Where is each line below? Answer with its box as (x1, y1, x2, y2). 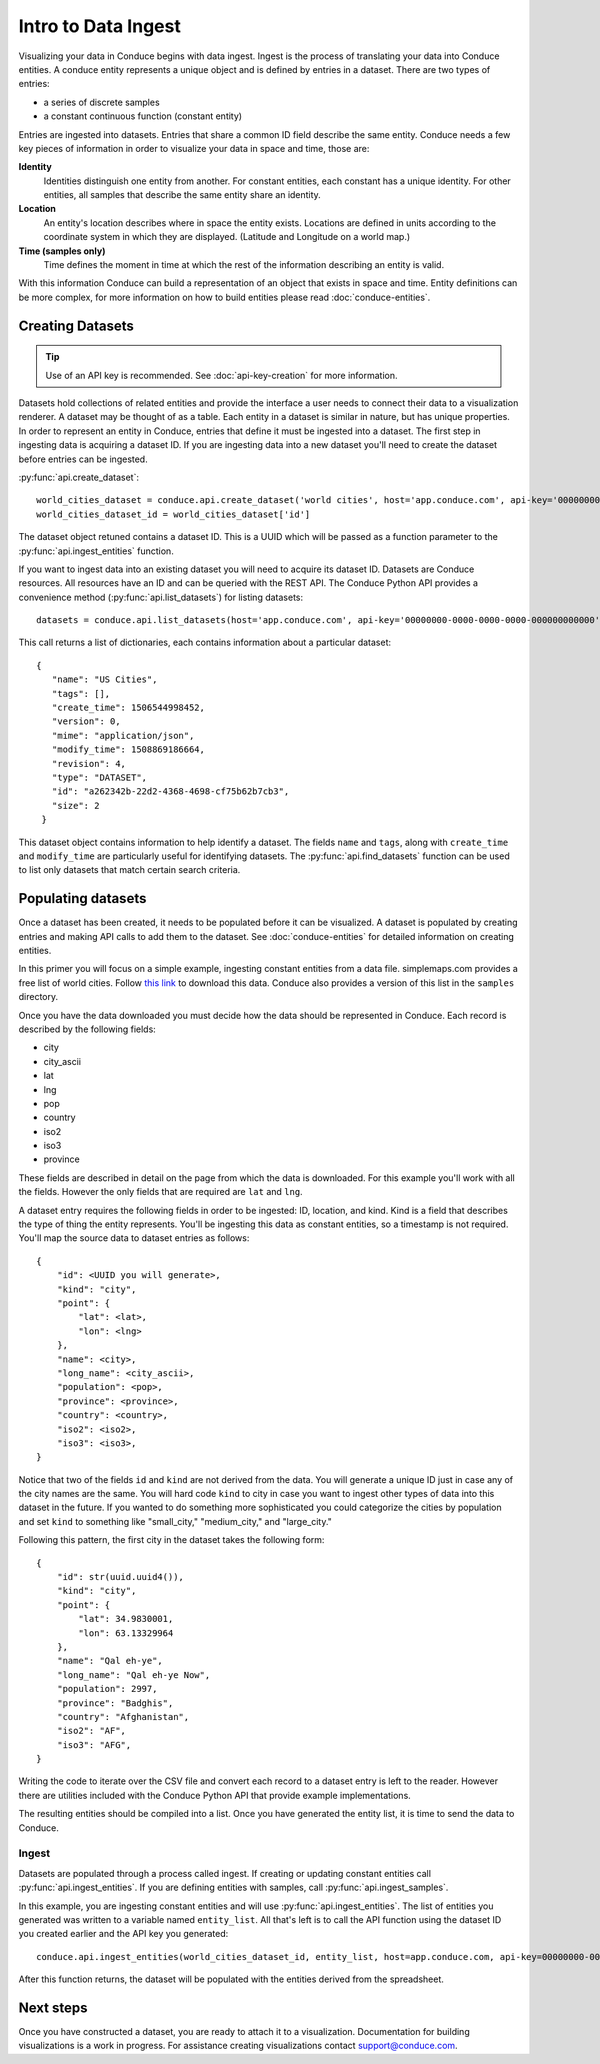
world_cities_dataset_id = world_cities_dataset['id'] (36, 508, 311, 520)
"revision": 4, (51, 758, 127, 769)
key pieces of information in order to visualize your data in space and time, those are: (18, 142, 370, 154)
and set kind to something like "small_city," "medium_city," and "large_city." (18, 1515, 332, 1527)
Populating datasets (18, 890, 147, 907)
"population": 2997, (56, 1683, 158, 1695)
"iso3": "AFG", (56, 1739, 132, 1750)
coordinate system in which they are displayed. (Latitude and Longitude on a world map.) (43, 231, 411, 243)
